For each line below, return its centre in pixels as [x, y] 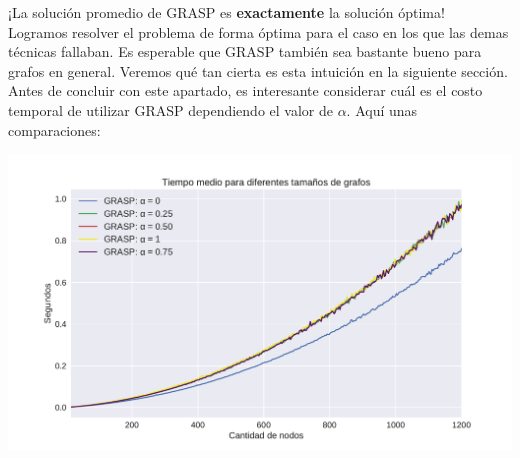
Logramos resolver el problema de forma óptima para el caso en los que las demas [258, 31]
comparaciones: [54, 129]
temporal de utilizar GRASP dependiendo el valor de [170, 109]
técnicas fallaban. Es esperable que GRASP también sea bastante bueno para [245, 51]
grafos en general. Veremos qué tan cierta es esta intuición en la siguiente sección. [258, 70]
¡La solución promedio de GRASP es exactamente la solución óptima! [226, 12]
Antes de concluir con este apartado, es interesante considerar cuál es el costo [245, 90]
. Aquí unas [382, 109]
